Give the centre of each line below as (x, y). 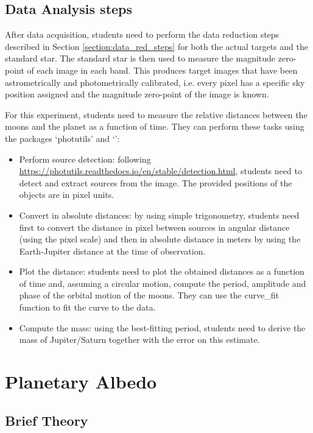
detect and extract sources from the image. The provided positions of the (156, 182)
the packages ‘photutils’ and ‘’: (62, 138)
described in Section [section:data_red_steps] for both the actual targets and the (156, 46)
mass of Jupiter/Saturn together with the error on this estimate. (139, 340)
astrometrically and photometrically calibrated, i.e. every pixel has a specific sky (155, 82)
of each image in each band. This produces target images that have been (162, 70)
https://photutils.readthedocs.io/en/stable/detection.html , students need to (160, 171)
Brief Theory (47, 420)
